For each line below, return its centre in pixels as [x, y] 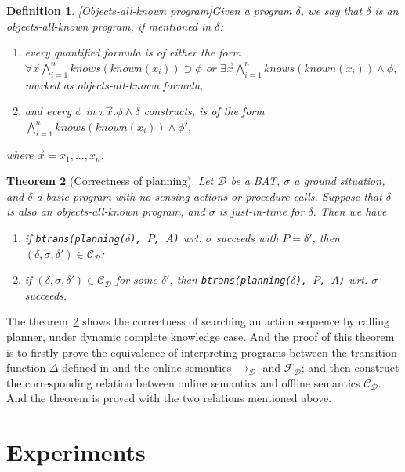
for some [136, 280]
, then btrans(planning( [230, 280]
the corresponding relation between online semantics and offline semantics [183, 382]
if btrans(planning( [75, 237]
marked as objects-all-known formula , [114, 84]
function [26, 367]
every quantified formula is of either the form [133, 52]
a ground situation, [340, 181]
